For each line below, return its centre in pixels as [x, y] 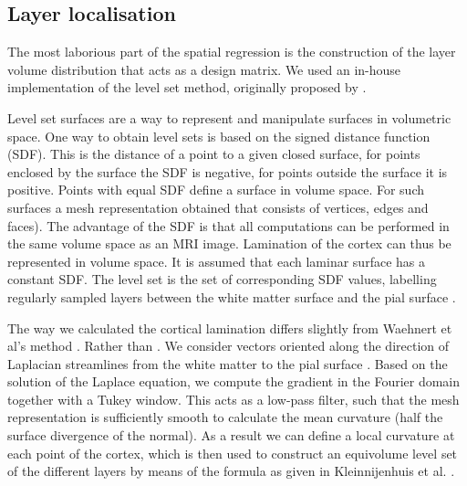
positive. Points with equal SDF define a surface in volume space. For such [216, 190]
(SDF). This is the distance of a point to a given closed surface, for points [214, 154]
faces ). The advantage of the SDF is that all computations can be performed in [228, 225]
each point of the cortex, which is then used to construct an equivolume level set [233, 453]
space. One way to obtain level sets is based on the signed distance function [219, 136]
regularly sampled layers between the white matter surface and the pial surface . [232, 296]
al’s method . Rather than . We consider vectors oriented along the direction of [228, 346]
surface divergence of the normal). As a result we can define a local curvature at [231, 435]
